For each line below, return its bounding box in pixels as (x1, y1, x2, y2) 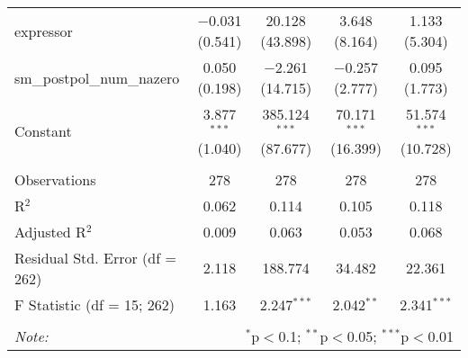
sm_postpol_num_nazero (14, 67, 180, 88)
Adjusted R (14, 220, 86, 242)
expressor (14, 20, 73, 41)
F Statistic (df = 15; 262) (14, 293, 175, 315)
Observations (14, 168, 96, 190)
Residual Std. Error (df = (14, 246, 176, 268)
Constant (14, 120, 72, 141)
